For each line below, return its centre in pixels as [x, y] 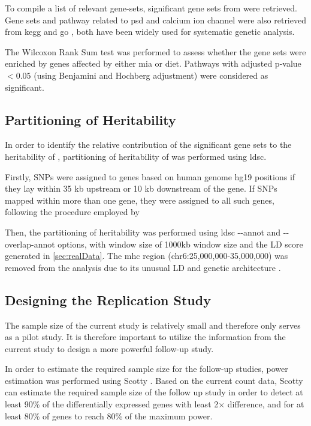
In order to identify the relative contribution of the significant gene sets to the [148, 145]
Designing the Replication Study [108, 300]
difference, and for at [266, 404]
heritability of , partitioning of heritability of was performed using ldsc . [136, 156]
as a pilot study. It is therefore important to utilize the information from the [145, 337]
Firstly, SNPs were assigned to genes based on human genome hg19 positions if [150, 176]
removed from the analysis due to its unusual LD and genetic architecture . [143, 267]
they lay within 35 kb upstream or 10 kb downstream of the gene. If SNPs [141, 188]
